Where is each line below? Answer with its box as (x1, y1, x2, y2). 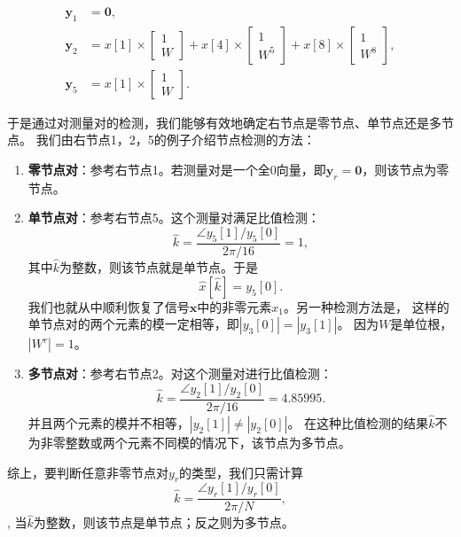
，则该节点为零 (362, 160, 449, 179)
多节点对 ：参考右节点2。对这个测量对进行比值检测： (27, 364, 332, 383)
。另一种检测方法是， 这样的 (284, 297, 449, 315)
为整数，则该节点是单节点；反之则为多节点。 (33, 513, 294, 532)
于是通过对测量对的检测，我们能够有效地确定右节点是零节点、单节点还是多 (7, 113, 441, 131)
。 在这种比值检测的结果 (287, 413, 429, 432)
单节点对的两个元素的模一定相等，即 (27, 315, 239, 333)
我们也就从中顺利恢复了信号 (27, 297, 190, 315)
